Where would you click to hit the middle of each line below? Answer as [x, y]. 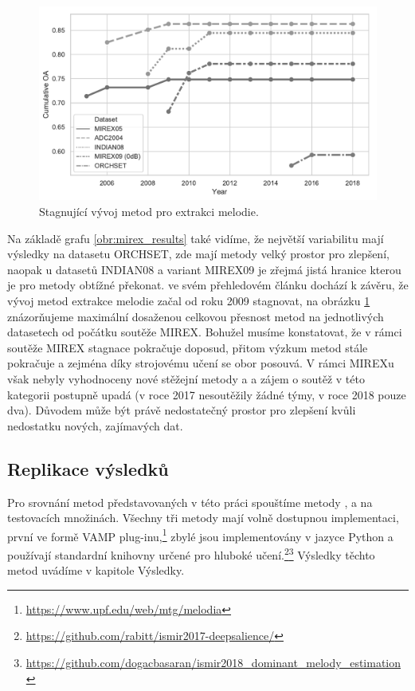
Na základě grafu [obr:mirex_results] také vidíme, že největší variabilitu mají [196, 238]
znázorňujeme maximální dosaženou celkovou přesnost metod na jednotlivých [196, 316]
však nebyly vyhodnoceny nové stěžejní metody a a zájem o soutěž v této [186, 379]
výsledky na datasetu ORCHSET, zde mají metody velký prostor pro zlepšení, [198, 254]
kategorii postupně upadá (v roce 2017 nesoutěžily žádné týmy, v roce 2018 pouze [207, 394]
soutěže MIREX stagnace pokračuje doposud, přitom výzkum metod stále [188, 347]
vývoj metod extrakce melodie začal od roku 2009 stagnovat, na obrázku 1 [189, 301]
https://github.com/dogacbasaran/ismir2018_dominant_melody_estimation [213, 663]
